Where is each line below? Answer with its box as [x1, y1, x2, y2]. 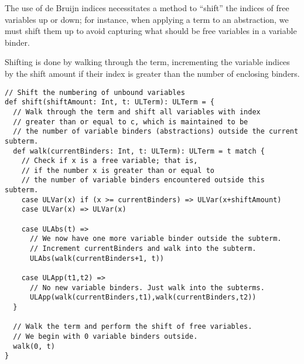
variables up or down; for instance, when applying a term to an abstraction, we [5, 13, 289, 25]
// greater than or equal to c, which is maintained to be [13, 117, 248, 126]
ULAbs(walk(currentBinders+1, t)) [29, 254, 165, 263]
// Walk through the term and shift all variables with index [13, 107, 261, 116]
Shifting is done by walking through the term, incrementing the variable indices [5, 56, 290, 68]
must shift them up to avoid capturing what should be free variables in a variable [5, 25, 297, 37]
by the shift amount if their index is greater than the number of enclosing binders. [5, 67, 300, 79]
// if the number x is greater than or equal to [21, 166, 214, 175]
